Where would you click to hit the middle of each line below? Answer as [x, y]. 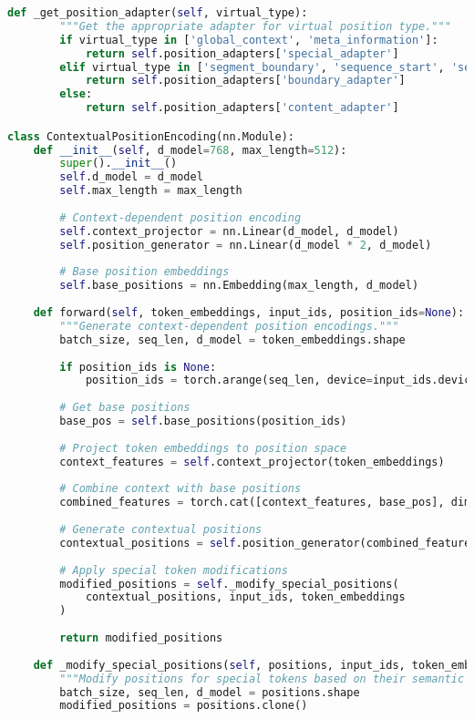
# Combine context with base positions [180, 489]
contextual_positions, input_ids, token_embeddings [245, 597]
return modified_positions [141, 638]
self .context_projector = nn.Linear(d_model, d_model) [229, 231]
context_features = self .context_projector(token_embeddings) [252, 462]
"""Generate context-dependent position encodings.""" [229, 326]
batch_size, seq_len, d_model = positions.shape [210, 692]
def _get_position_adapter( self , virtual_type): [158, 13]
